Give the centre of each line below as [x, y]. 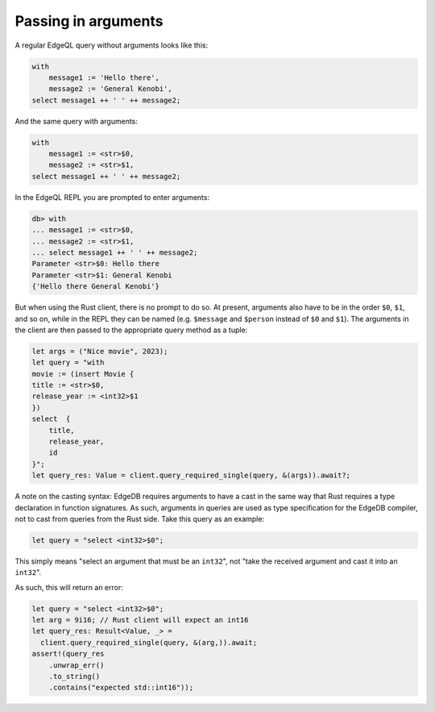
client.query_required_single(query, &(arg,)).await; [149, 642]
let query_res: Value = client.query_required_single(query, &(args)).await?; [191, 475]
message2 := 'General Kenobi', [110, 89]
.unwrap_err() [77, 665]
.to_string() [75, 677]
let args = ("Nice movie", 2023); [100, 351]
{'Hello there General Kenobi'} [96, 287]
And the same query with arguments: [77, 121]
